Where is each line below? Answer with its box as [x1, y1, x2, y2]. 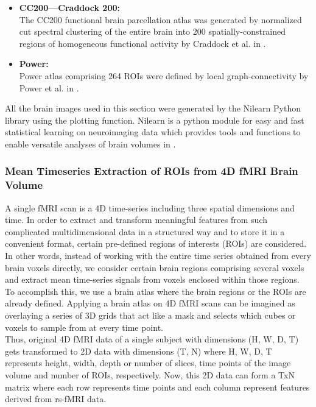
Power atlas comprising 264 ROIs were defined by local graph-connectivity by [19, 69, 309, 82]
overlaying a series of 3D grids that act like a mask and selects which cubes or [5, 309, 296, 322]
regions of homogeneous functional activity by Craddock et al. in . [19, 37, 266, 49]
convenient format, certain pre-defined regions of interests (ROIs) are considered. [5, 237, 307, 250]
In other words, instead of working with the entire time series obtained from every [5, 249, 312, 262]
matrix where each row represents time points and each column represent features [5, 380, 310, 393]
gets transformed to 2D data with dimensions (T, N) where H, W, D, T [5, 344, 272, 357]
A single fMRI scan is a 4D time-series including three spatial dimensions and [5, 201, 295, 214]
